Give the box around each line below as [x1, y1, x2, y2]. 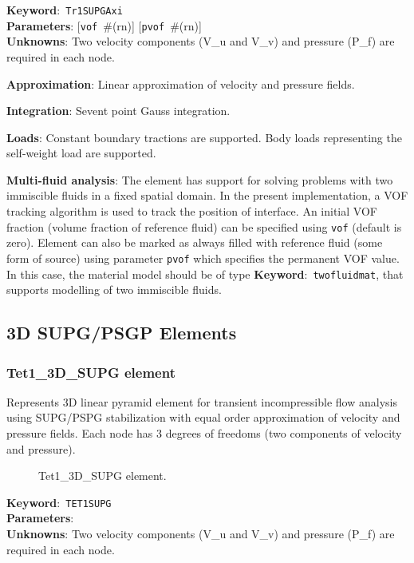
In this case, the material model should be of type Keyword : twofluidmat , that [6, 265, 404, 282]
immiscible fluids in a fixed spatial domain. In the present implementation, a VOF [6, 187, 408, 204]
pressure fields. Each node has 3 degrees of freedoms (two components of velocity [6, 425, 402, 441]
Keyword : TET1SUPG [6, 494, 112, 510]
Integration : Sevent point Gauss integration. [6, 102, 231, 119]
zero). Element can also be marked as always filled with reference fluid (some [6, 234, 383, 251]
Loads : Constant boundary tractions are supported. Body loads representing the [6, 129, 402, 145]
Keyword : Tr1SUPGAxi [6, 2, 123, 18]
